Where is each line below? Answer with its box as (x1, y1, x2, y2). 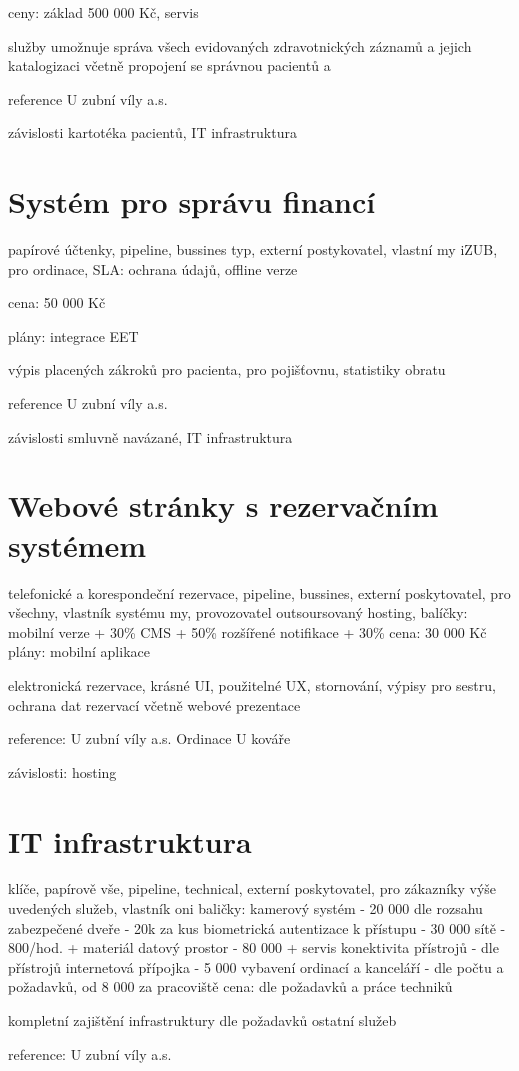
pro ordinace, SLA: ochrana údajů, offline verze (8, 258, 298, 279)
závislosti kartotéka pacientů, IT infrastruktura (8, 122, 297, 143)
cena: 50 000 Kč (8, 292, 106, 313)
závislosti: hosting (8, 761, 117, 782)
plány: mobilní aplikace (8, 641, 150, 662)
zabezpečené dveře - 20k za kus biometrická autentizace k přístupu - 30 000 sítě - (8, 917, 506, 938)
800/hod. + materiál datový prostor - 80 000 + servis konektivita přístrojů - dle (8, 937, 499, 958)
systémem (8, 524, 147, 565)
